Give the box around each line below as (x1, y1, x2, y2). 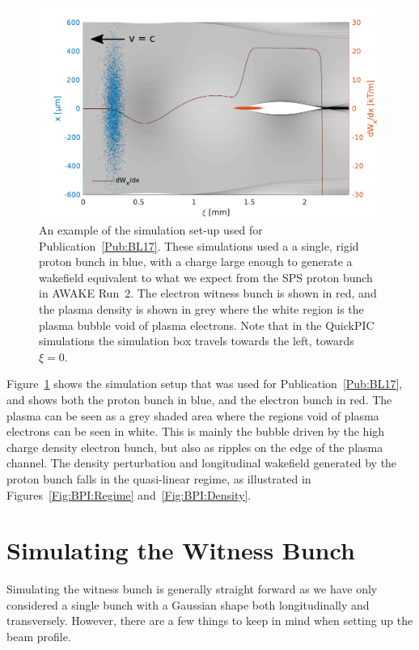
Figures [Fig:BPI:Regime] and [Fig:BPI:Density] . (6, 486, 252, 503)
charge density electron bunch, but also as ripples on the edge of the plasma (6, 438, 383, 455)
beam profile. (6, 628, 71, 645)
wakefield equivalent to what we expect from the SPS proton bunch (39, 268, 373, 285)
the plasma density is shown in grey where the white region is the (39, 301, 364, 318)
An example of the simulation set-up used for (39, 222, 263, 238)
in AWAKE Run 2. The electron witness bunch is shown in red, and (39, 285, 377, 302)
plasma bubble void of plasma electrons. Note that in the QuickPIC (39, 316, 375, 333)
